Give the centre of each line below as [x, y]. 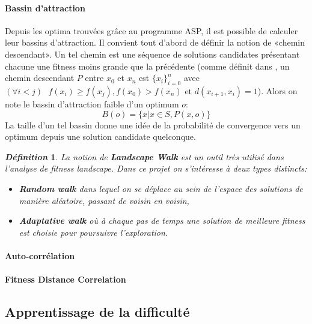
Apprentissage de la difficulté [97, 312]
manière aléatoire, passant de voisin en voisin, [104, 200]
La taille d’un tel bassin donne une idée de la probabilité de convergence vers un [153, 124]
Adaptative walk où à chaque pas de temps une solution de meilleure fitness [162, 220]
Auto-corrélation [40, 255]
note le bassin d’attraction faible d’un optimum [92, 103]
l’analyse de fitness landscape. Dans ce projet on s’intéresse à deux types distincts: [156, 168]
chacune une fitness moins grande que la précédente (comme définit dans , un [147, 66]
